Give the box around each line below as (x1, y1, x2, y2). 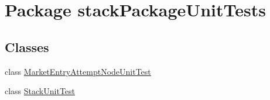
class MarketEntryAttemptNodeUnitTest (5, 65, 151, 77)
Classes (5, 37, 49, 56)
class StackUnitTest (5, 85, 76, 97)
